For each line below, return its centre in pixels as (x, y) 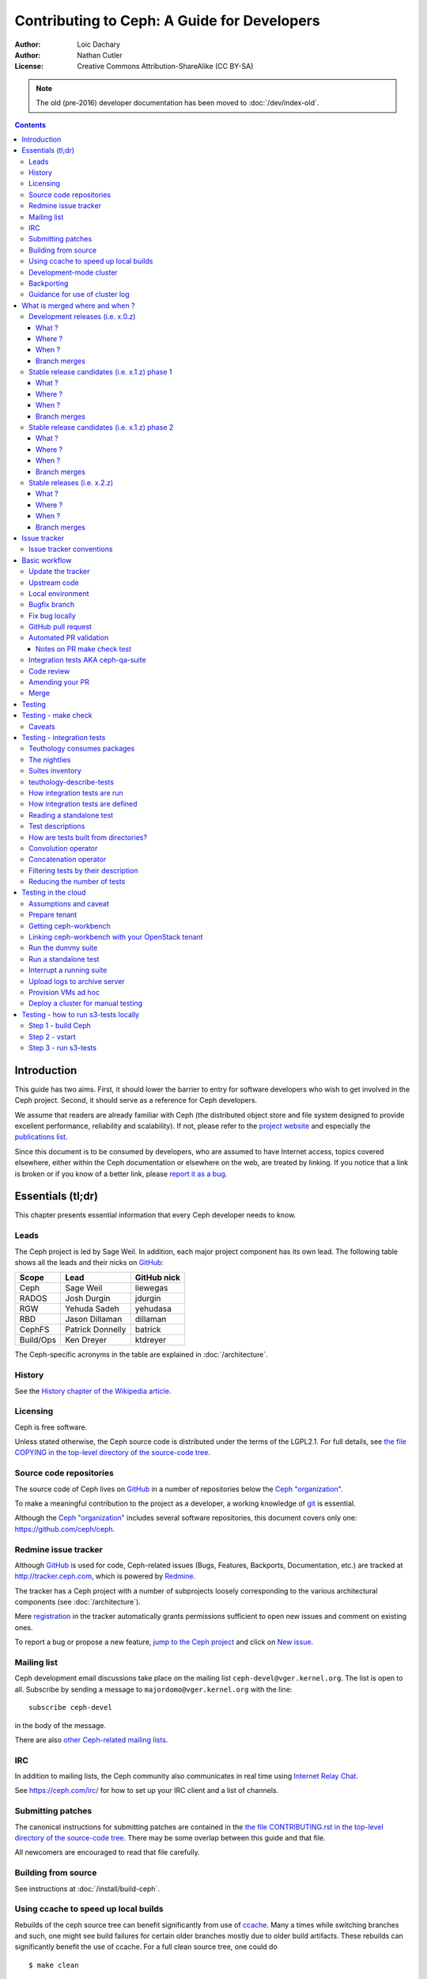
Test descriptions (57, 826)
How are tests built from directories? (88, 837)
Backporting (49, 283)
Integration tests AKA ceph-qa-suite (87, 660)
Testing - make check (57, 716)
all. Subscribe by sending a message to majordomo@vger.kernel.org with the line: (153, 1689)
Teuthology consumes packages (82, 749)
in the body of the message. (60, 1725)
